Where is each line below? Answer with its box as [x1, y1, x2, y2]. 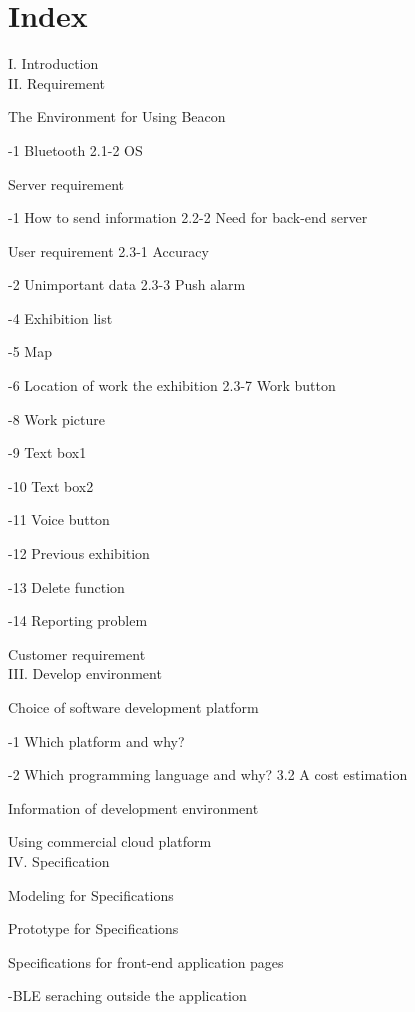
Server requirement [8, 173, 125, 194]
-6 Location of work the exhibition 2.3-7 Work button [8, 375, 336, 396]
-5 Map [8, 341, 52, 362]
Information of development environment [8, 797, 259, 818]
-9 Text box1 [8, 442, 87, 463]
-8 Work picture [8, 408, 105, 429]
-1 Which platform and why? [8, 730, 185, 751]
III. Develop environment [8, 663, 162, 684]
